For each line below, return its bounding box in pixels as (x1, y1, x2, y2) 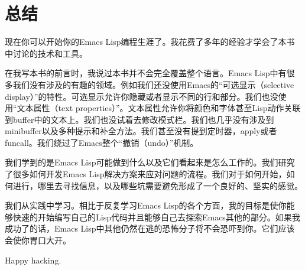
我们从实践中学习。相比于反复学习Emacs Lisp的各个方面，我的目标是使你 (5, 199, 287, 212)
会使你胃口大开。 (5, 234, 71, 246)
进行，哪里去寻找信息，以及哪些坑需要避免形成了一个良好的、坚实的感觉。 (12, 179, 303, 191)
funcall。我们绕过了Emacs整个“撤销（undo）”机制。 (5, 136, 199, 148)
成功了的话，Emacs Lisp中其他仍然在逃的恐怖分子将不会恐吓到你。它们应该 (5, 222, 295, 235)
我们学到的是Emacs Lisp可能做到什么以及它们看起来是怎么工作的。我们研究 (5, 156, 295, 168)
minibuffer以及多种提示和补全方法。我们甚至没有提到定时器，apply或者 (5, 125, 277, 137)
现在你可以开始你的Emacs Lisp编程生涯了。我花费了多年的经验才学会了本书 (5, 35, 295, 48)
